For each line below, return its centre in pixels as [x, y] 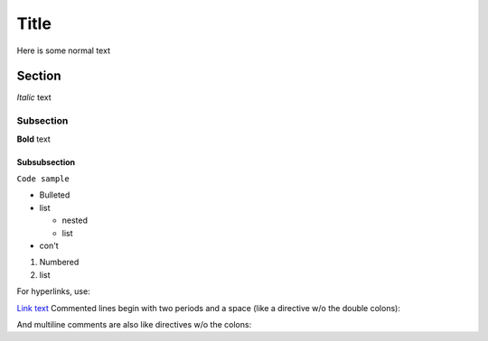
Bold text [34, 139]
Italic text [34, 97]
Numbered [59, 263]
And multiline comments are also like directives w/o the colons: [134, 324]
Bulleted [55, 195]
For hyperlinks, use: [53, 291]
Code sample [43, 179]
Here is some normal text [63, 51]
